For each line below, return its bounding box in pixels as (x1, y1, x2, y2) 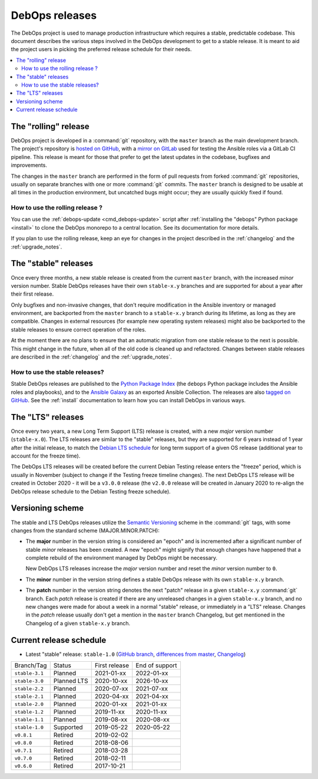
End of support (135, 661, 177, 669)
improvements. (11, 162, 47, 169)
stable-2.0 (14, 701, 44, 707)
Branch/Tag (14, 661, 47, 669)
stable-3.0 (14, 678, 44, 684)
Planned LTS (53, 677, 88, 685)
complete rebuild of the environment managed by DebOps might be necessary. (25, 554, 218, 562)
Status (53, 661, 72, 669)
